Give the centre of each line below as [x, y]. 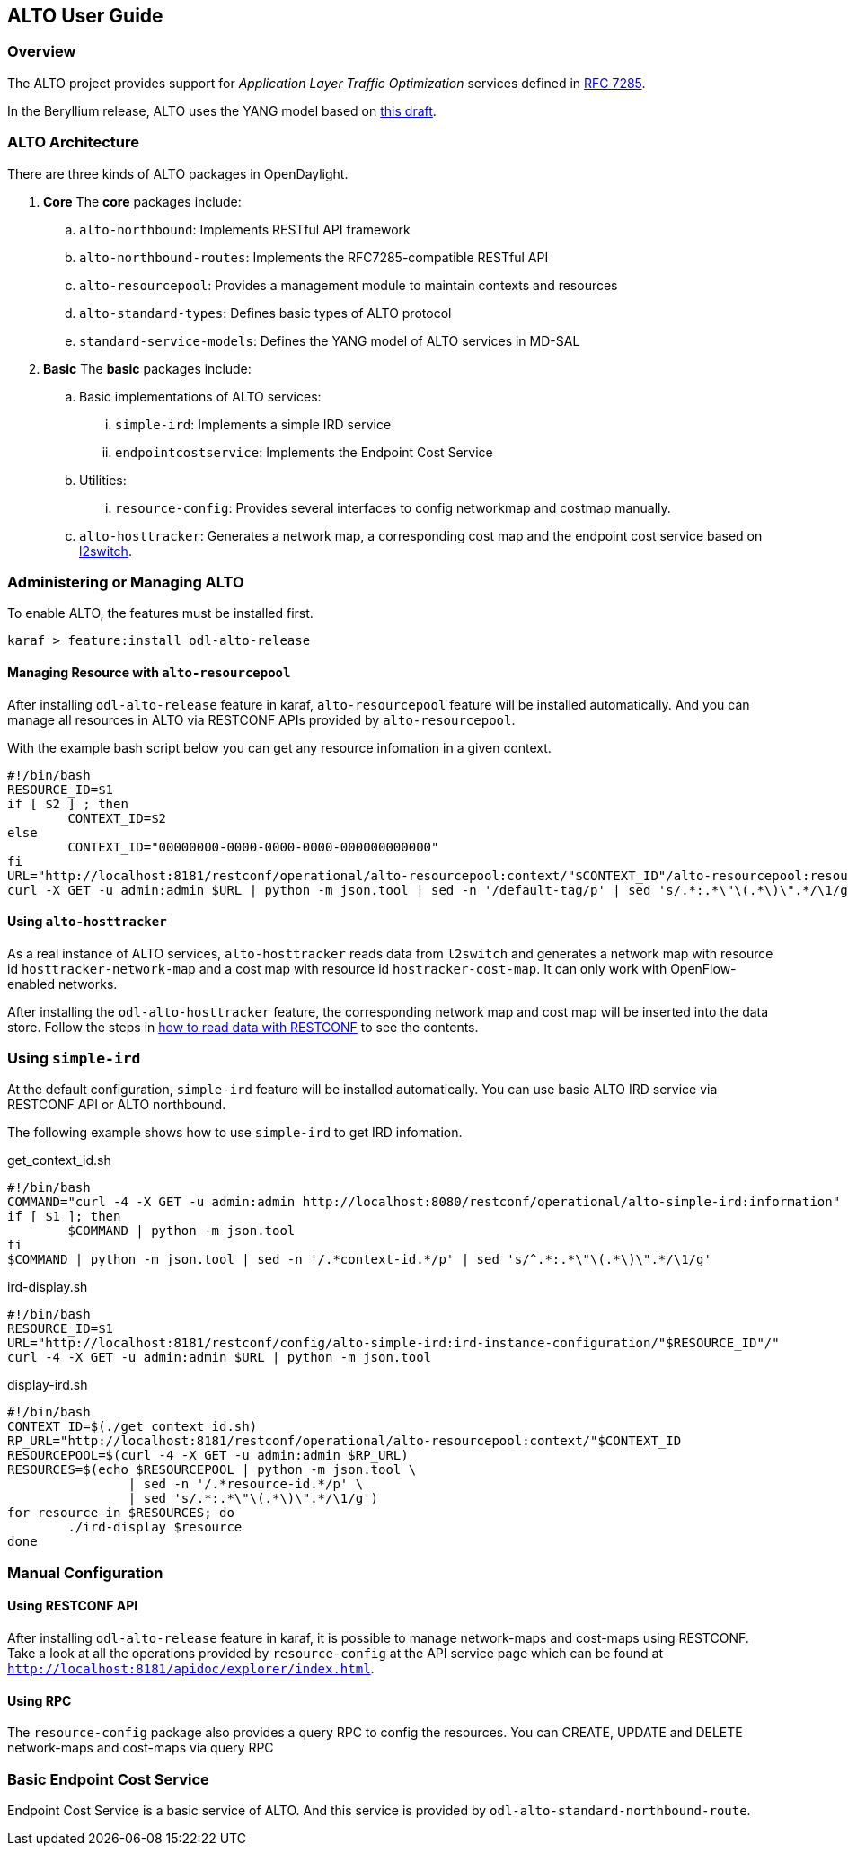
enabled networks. [62, 984]
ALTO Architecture [73, 142]
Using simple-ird [74, 1059]
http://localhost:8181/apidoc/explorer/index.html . [191, 1669]
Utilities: [103, 480]
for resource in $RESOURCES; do [121, 1513]
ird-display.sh [48, 1287]
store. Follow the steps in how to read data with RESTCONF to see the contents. [243, 1027]
